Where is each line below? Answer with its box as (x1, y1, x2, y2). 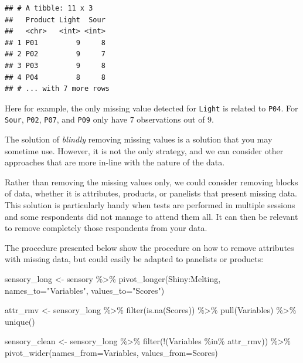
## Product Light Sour (5, 15, 105, 24)
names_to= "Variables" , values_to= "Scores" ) (5, 284, 165, 296)
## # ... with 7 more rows (5, 84, 110, 93)
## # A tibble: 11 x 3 (5, 4, 93, 12)
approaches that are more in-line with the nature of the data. (5, 156, 225, 168)
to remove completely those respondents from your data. (5, 222, 207, 234)
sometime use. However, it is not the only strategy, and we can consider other (5, 144, 284, 157)
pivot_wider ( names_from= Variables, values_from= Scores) (5, 346, 218, 358)
